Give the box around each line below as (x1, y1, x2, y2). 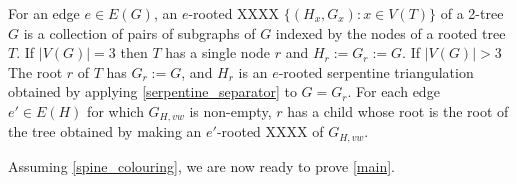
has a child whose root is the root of (287, 100, 509, 121)
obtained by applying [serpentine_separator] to (8, 81, 297, 102)
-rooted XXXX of (216, 121, 324, 142)
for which (87, 100, 144, 121)
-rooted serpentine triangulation (278, 61, 474, 82)
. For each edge (347, 81, 440, 102)
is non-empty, (189, 100, 272, 121)
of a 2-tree (440, 3, 504, 23)
